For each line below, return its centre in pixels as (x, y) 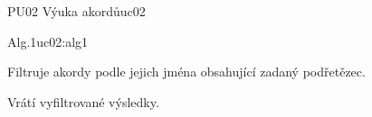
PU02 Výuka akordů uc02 (76, 11)
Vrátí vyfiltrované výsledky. (83, 101)
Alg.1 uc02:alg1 (48, 41)
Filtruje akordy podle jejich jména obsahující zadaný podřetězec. (186, 72)
